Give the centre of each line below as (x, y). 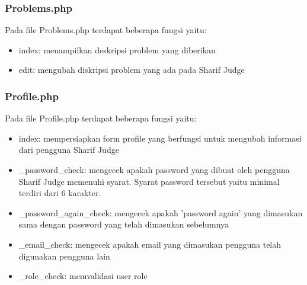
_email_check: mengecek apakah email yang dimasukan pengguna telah (150, 244)
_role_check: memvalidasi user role (83, 276)
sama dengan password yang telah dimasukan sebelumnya (124, 224)
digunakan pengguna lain (64, 256)
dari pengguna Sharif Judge (69, 150)
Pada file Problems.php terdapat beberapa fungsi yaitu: (106, 30)
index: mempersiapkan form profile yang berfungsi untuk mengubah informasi (160, 138)
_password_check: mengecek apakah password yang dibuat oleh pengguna (154, 169)
